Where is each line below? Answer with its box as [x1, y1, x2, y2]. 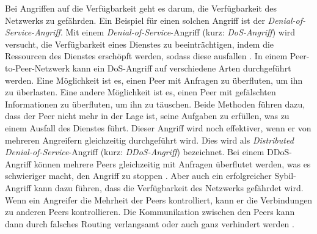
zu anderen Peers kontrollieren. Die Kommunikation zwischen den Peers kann [5, 205, 295, 218]
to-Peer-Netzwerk [5, 61, 70, 74]
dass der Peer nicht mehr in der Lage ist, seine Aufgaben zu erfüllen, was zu [5, 109, 290, 122]
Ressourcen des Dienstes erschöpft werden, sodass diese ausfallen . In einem [5, 49, 288, 62]
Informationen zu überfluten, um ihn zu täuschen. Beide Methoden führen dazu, [5, 97, 305, 110]
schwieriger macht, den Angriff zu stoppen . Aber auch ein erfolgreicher [5, 169, 272, 182]
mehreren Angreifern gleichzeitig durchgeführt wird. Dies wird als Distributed [5, 133, 294, 146]
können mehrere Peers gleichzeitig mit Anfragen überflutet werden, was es [34, 157, 311, 170]
